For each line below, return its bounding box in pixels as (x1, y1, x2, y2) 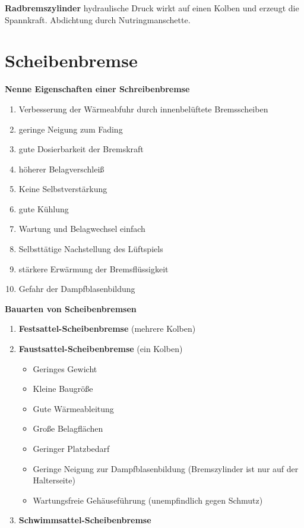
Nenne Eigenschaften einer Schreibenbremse (5, 83, 190, 95)
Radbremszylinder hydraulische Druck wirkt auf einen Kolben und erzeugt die (5, 2, 299, 14)
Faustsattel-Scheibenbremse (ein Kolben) (18, 342, 183, 355)
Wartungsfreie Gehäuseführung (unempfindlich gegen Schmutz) (33, 494, 263, 506)
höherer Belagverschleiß (18, 162, 104, 175)
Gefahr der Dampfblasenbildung (18, 282, 135, 295)
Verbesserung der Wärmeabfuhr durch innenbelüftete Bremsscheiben (18, 102, 268, 115)
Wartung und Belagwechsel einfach (18, 222, 145, 235)
